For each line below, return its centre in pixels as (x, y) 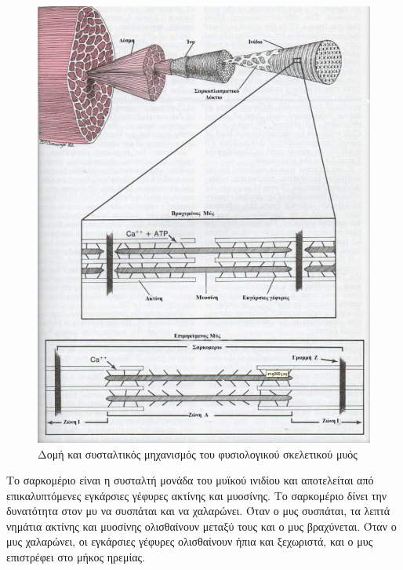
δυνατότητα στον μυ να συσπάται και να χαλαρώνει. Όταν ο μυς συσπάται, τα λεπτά (198, 511)
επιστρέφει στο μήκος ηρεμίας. (76, 557)
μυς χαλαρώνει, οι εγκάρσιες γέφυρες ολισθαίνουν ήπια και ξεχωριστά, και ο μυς (190, 541)
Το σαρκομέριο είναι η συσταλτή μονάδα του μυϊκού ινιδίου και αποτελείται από (190, 480)
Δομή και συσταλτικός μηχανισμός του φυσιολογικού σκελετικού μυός (198, 453)
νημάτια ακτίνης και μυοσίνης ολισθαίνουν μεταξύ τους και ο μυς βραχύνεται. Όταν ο (201, 526)
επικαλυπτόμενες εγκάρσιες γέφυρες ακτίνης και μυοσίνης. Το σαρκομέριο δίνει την (197, 495)
